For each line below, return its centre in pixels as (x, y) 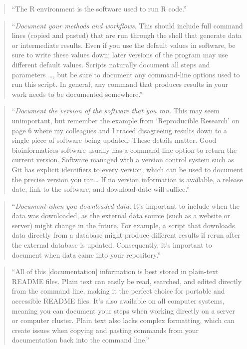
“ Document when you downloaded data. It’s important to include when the (125, 205)
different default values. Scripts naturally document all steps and (111, 64)
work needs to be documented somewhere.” (77, 94)
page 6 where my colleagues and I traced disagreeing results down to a (120, 130)
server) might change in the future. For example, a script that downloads (123, 225)
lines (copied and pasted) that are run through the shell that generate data (126, 35)
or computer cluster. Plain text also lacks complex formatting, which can (123, 320)
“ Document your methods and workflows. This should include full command (127, 25)
